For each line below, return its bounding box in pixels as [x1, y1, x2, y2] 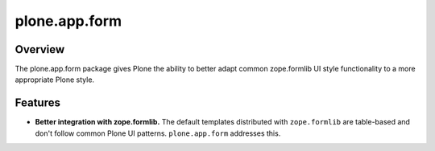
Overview [14, 43, 65, 56]
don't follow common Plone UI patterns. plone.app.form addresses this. [35, 129, 281, 138]
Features [14, 96, 60, 110]
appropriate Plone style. [14, 75, 95, 84]
